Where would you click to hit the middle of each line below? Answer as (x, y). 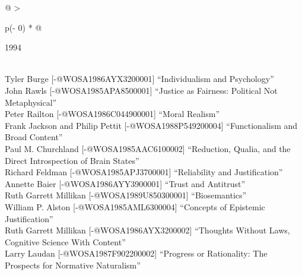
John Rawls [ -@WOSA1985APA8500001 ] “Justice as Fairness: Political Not (141, 90)
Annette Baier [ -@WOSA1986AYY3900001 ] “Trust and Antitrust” (125, 183)
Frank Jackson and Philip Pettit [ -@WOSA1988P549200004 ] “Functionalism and (151, 125)
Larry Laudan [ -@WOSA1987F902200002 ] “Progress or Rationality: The (136, 253)
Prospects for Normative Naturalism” (73, 265)
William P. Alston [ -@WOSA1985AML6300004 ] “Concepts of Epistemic (135, 206)
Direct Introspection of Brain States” (72, 160)
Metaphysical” (31, 102)
